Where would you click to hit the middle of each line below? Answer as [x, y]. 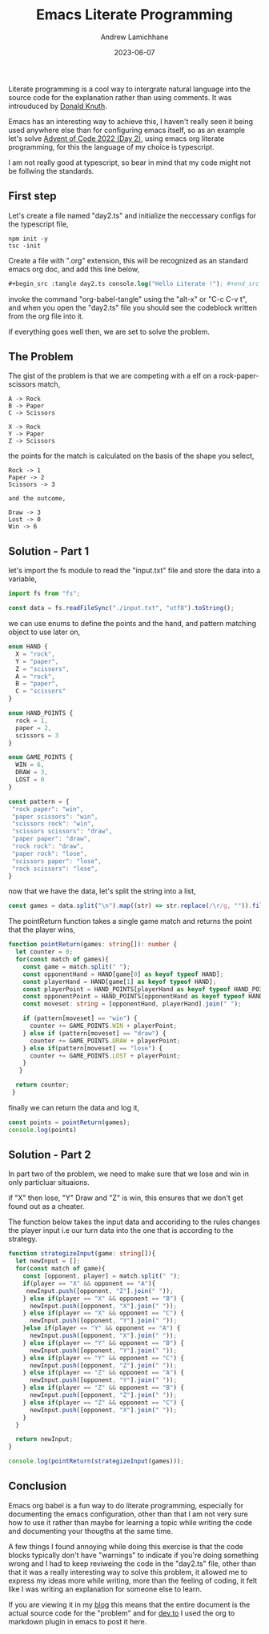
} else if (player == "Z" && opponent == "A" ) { [103, 1373]
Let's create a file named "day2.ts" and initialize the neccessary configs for [132, 215]
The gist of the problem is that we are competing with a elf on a [113, 376]
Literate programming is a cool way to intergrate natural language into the [129, 89]
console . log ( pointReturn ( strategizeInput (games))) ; [96, 1461]
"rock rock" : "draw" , [48, 846]
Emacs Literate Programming [134, 15]
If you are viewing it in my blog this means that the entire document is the [129, 1604]
